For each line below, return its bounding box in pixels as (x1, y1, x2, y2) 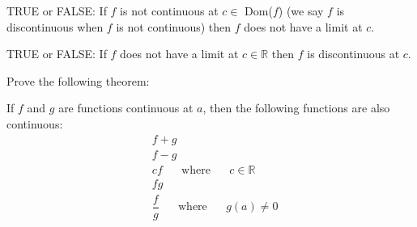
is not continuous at (120, 2, 219, 19)
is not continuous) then (116, 18, 232, 35)
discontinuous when (6, 18, 104, 35)
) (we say (278, 2, 324, 19)
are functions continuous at (58, 99, 194, 116)
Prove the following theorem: (6, 72, 150, 89)
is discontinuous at (307, 45, 400, 62)
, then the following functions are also (202, 99, 390, 116)
